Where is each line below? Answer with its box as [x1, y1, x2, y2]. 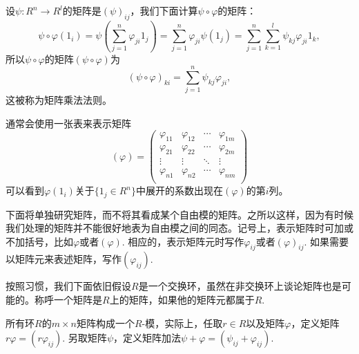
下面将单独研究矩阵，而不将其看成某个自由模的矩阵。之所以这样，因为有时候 [6, 207, 353, 221]
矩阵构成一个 [76, 315, 135, 330]
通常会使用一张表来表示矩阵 [6, 115, 131, 130]
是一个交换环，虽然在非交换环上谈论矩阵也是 [138, 279, 342, 293]
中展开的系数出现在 [136, 183, 224, 198]
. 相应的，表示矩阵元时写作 [122, 234, 244, 248]
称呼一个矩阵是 [34, 292, 102, 307]
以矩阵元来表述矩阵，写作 [6, 252, 122, 266]
